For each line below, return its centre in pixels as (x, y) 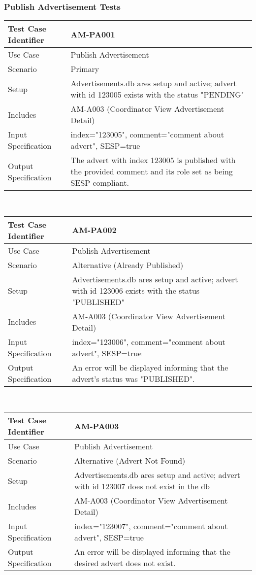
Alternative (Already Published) (128, 265)
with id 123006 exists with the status (136, 290)
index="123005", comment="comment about (147, 135)
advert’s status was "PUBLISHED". (133, 378)
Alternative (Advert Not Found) (130, 461)
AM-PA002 (94, 230)
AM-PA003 (97, 426)
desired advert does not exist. (125, 563)
